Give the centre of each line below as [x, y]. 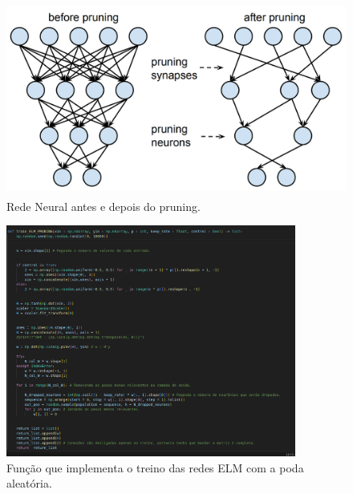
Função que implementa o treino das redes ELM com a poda [155, 467]
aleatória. [29, 483]
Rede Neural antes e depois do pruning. [103, 206]
